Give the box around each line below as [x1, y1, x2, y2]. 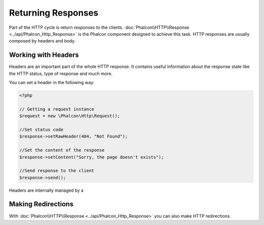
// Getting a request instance [19, 106, 95, 112]
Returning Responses [9, 7, 99, 18]
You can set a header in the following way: [9, 80, 95, 86]
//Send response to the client [19, 168, 95, 174]
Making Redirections [9, 200, 73, 208]
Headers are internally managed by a [9, 187, 84, 193]
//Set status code [19, 127, 64, 132]
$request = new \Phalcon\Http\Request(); [19, 113, 120, 119]
